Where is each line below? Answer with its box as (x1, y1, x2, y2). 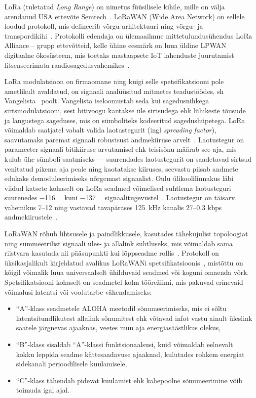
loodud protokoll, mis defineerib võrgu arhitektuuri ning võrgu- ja (4, 21, 203, 31)
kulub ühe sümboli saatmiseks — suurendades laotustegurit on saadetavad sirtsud (4, 153, 252, 164)
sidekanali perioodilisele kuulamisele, (16, 358, 127, 369)
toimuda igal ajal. (16, 385, 70, 395)
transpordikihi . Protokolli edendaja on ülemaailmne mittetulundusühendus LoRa (4, 30, 252, 41)
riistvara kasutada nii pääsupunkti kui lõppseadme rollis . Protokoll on (4, 248, 219, 258)
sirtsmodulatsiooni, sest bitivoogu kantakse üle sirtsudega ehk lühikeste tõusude (4, 105, 246, 115)
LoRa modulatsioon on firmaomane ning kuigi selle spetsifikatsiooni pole (4, 76, 224, 87)
